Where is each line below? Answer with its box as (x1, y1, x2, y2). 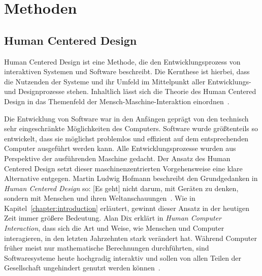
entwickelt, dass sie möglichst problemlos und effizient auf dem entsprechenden (4, 133, 249, 143)
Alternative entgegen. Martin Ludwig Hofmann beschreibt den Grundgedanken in (4, 173, 258, 183)
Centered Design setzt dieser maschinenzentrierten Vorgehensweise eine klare (4, 163, 243, 173)
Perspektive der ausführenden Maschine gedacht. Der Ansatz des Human (4, 152, 231, 163)
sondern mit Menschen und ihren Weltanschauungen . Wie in (4, 193, 195, 203)
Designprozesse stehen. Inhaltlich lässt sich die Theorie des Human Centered (18, 86, 256, 97)
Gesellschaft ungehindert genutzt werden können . (4, 262, 160, 273)
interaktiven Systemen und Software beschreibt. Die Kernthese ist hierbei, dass (4, 66, 250, 77)
